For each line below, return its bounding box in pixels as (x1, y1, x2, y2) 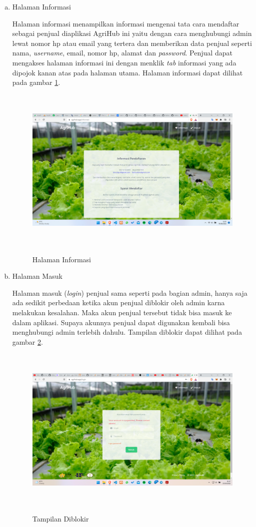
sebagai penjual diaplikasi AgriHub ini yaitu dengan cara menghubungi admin (12, 28, 252, 38)
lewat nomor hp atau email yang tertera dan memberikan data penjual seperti (12, 37, 252, 48)
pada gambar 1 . (12, 77, 60, 87)
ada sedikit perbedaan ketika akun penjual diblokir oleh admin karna (12, 297, 225, 308)
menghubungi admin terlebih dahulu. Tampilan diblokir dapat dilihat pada (12, 327, 242, 337)
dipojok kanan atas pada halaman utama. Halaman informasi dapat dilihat (12, 67, 243, 77)
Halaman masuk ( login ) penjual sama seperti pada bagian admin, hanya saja (12, 287, 247, 298)
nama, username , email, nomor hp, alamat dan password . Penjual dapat (12, 47, 232, 58)
